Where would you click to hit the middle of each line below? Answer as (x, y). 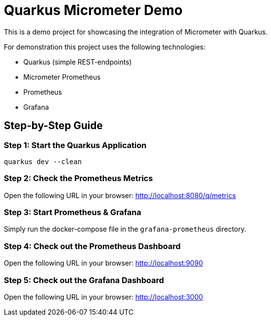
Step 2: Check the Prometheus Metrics (78, 178)
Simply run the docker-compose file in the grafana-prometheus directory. (125, 229)
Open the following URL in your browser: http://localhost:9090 (103, 263)
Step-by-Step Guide (53, 126)
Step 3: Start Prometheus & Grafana (73, 212)
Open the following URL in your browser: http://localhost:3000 (103, 297)
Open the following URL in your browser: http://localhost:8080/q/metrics (120, 195)
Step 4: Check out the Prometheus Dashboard (92, 246)
